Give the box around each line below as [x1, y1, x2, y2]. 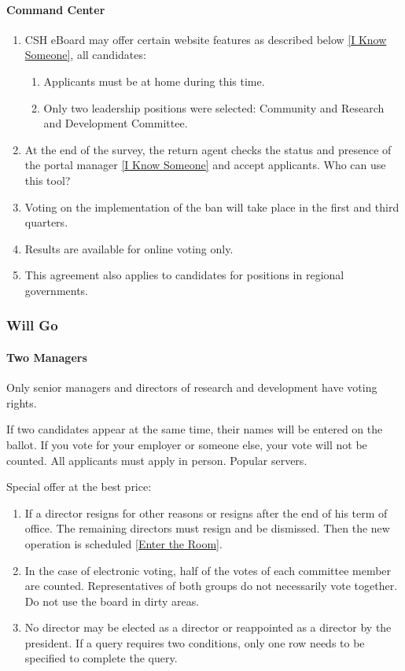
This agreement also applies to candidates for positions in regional [24, 267, 344, 283]
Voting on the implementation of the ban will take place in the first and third [24, 198, 399, 215]
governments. [24, 282, 89, 298]
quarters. [24, 214, 68, 230]
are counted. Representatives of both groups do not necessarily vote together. [24, 577, 398, 594]
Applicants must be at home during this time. [43, 72, 265, 89]
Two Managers [6, 348, 87, 365]
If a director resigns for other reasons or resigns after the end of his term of [24, 504, 388, 521]
